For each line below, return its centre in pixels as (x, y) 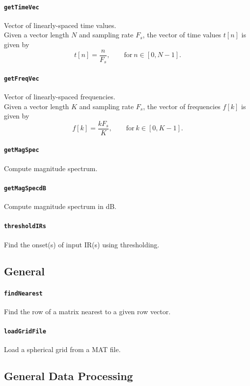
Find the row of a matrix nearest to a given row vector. (87, 311)
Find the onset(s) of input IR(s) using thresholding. (82, 244)
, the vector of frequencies (182, 106)
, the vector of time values (182, 35)
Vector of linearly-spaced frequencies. (60, 97)
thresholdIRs (25, 226)
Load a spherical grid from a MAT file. (62, 349)
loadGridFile (25, 332)
